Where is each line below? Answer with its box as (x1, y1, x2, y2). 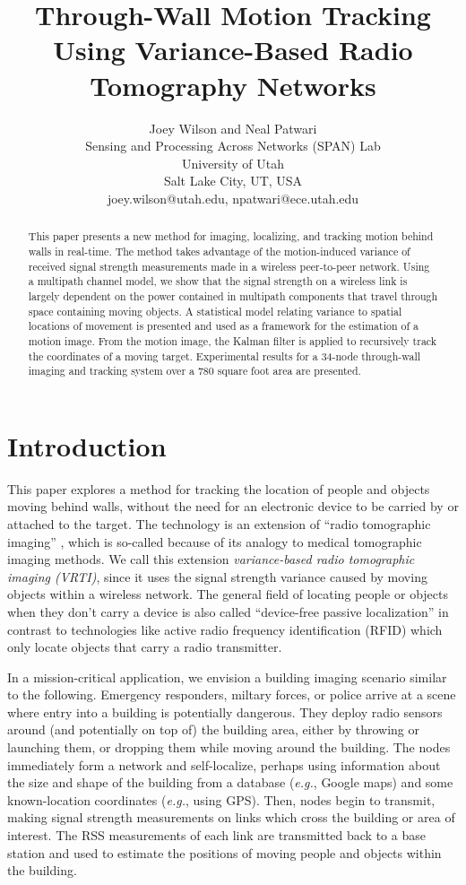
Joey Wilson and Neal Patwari (149, 118, 317, 137)
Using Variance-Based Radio (53, 31, 413, 68)
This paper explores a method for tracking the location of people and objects (7, 479, 430, 498)
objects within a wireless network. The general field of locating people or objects (7, 585, 448, 603)
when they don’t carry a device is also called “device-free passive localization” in (7, 602, 449, 620)
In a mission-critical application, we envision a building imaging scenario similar (7, 667, 447, 686)
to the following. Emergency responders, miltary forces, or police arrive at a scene (7, 685, 456, 704)
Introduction (7, 427, 167, 464)
